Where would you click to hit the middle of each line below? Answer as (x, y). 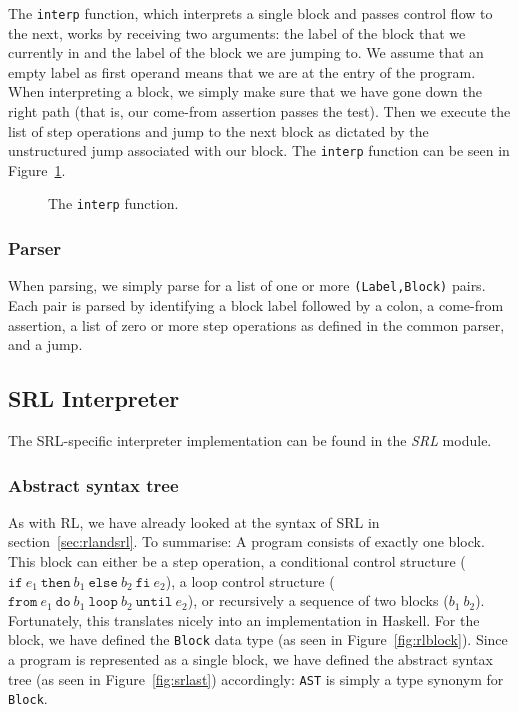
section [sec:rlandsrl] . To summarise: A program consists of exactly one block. (246, 541)
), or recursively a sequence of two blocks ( (318, 600)
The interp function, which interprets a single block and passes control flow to (250, 13)
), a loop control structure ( (250, 580)
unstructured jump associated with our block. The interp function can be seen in (259, 150)
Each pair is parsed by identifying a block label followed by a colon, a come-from (256, 305)
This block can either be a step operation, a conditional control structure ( (237, 560)
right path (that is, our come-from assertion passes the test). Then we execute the (259, 111)
